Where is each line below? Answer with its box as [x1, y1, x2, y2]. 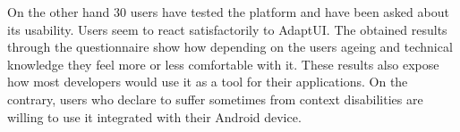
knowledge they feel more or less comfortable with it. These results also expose [7, 54, 439, 73]
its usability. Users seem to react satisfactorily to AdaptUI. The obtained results [7, 20, 447, 38]
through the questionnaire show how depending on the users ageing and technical [7, 37, 453, 56]
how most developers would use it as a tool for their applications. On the [7, 72, 408, 91]
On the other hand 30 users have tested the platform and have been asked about [7, 3, 449, 21]
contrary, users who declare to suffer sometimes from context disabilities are [7, 89, 423, 108]
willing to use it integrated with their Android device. [7, 107, 302, 126]
